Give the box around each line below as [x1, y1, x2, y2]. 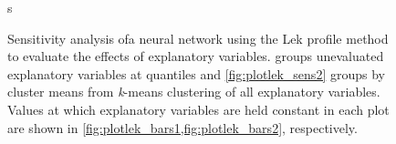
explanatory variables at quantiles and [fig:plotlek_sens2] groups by [7, 64, 385, 83]
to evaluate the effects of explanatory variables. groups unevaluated [7, 46, 384, 66]
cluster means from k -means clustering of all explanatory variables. [7, 82, 380, 101]
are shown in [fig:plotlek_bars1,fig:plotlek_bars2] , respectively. [7, 118, 358, 137]
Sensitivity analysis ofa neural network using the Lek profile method [7, 28, 389, 47]
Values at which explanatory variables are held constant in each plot [7, 99, 390, 118]
